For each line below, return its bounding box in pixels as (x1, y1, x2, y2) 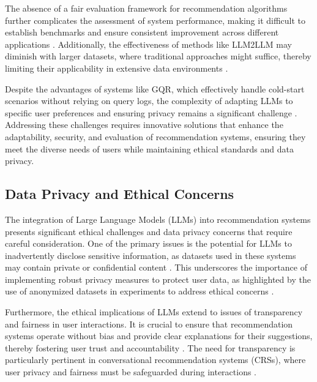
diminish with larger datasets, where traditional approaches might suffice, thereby (5, 50, 311, 62)
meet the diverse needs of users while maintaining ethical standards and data (5, 142, 294, 155)
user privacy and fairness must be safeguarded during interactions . (5, 365, 257, 378)
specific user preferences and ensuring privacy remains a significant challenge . (5, 106, 297, 119)
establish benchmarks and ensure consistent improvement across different (5, 26, 279, 39)
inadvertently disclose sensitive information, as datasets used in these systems (5, 249, 296, 261)
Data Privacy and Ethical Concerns (5, 184, 234, 203)
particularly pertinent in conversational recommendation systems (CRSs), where (5, 353, 306, 366)
